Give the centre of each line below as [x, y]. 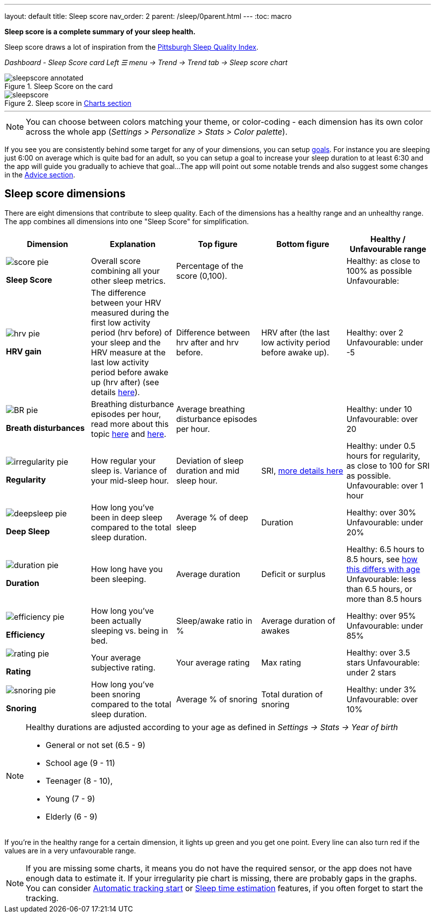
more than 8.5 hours [384, 599]
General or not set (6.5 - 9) [96, 745]
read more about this [130, 424]
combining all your [125, 271]
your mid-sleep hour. [130, 480]
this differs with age [383, 569]
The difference [118, 292]
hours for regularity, [383, 456]
